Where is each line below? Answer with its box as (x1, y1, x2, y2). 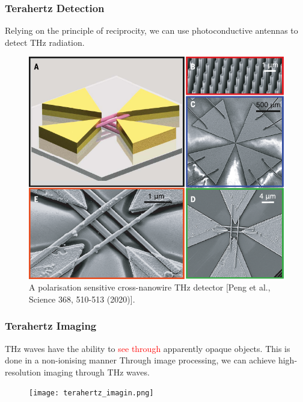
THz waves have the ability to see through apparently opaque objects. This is (5, 342, 290, 354)
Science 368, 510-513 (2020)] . (29, 292, 135, 305)
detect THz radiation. (5, 36, 85, 48)
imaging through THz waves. (43, 365, 150, 378)
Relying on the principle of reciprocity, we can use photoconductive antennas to (5, 24, 298, 37)
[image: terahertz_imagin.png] (29, 389, 154, 398)
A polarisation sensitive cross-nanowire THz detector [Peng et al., (29, 281, 271, 294)
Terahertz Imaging (5, 318, 97, 333)
